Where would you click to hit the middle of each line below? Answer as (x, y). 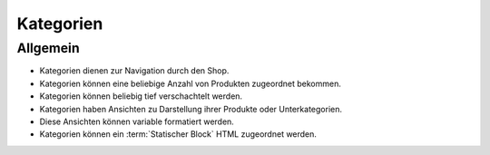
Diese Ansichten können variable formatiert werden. (137, 121)
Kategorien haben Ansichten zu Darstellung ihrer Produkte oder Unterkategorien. (191, 109)
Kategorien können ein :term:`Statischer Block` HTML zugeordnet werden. (178, 134)
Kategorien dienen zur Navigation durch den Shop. (134, 71)
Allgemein (49, 48)
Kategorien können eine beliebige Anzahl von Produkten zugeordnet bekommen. (191, 83)
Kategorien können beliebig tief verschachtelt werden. (141, 96)
